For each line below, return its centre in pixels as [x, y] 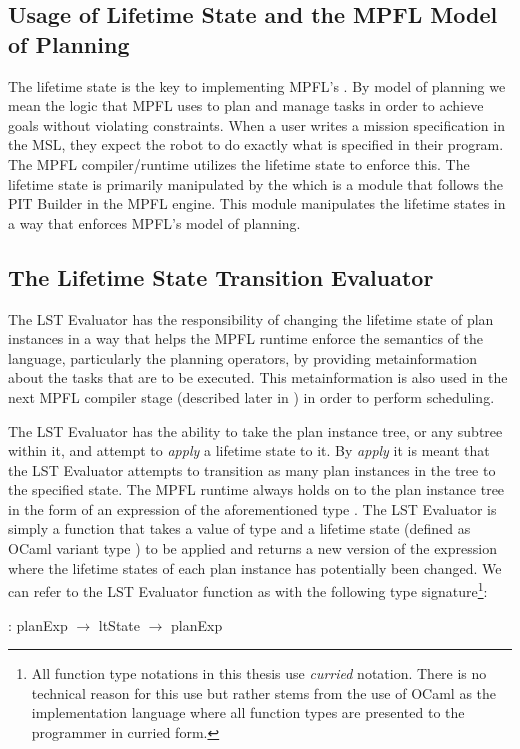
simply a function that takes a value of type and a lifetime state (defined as [239, 528]
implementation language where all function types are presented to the [248, 712]
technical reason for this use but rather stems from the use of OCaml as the [264, 692]
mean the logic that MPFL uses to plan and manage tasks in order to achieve [246, 105]
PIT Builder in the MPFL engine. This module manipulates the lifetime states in [257, 203]
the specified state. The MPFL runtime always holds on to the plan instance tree [256, 489]
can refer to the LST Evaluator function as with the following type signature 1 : [248, 589]
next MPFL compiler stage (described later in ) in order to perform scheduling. [251, 396]
